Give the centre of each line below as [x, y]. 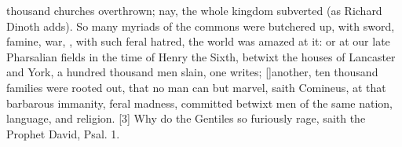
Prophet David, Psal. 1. [63, 133]
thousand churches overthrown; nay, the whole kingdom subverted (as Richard [194, 10]
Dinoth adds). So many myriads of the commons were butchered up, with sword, [201, 26]
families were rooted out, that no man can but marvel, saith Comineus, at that [196, 87]
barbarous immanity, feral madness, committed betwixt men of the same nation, [199, 103]
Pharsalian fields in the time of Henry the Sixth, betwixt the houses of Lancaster [201, 56]
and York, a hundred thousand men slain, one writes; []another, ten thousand [192, 72]
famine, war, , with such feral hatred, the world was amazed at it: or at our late [198, 41]
